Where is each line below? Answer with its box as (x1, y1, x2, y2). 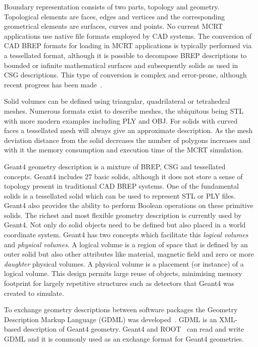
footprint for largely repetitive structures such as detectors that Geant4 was (4, 278, 234, 288)
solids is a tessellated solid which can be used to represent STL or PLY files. (4, 190, 236, 201)
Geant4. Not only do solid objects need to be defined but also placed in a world (4, 219, 246, 230)
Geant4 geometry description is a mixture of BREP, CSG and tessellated (4, 161, 226, 171)
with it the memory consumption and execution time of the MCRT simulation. (4, 144, 244, 155)
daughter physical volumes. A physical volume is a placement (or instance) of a (4, 258, 244, 269)
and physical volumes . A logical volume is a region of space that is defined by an (4, 239, 248, 249)
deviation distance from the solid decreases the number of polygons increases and (4, 135, 251, 145)
